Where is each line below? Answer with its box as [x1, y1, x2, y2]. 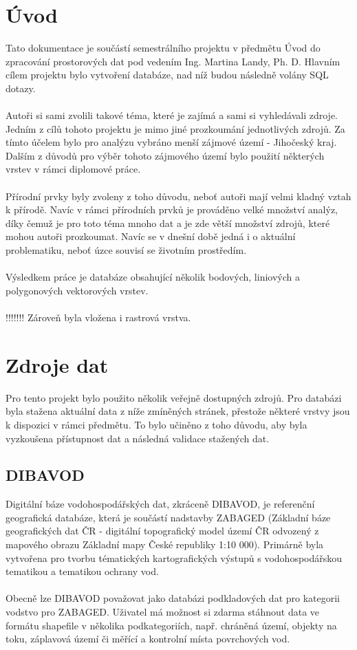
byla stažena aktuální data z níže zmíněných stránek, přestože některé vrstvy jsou [6, 404, 350, 418]
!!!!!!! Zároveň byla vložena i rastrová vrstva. [6, 310, 191, 324]
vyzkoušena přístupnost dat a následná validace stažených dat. [6, 431, 270, 445]
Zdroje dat [6, 350, 109, 378]
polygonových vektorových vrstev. [6, 283, 149, 297]
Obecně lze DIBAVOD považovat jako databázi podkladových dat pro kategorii [6, 591, 340, 605]
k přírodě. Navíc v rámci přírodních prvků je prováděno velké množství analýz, [6, 202, 338, 217]
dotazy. [6, 80, 36, 95]
